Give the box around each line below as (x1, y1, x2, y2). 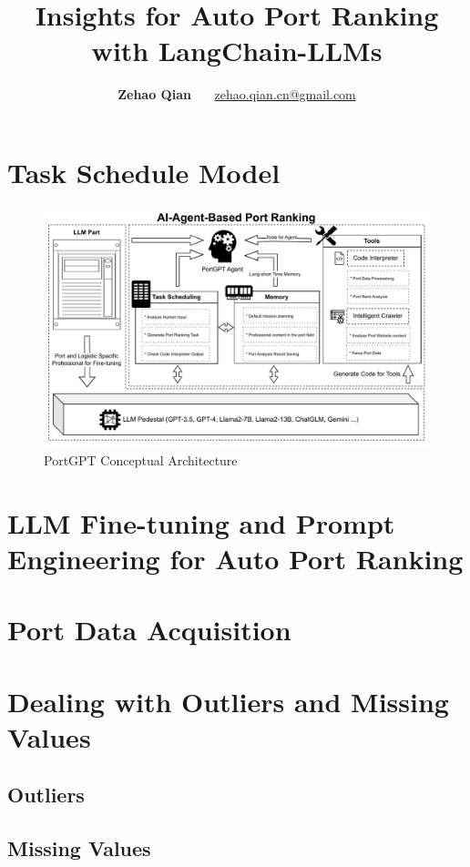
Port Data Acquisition (7, 611, 291, 648)
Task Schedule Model (7, 153, 281, 190)
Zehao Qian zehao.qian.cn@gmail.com (117, 85, 356, 104)
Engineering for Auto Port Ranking (7, 539, 464, 576)
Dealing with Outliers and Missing (7, 682, 449, 719)
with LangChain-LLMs (91, 32, 383, 69)
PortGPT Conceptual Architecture (44, 450, 238, 469)
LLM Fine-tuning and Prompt (7, 504, 395, 541)
